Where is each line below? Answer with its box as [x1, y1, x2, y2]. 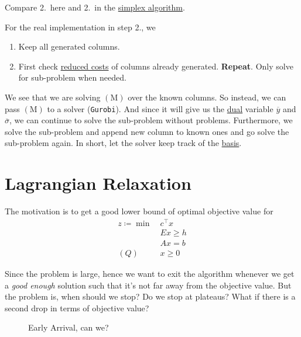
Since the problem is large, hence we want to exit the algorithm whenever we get [5, 267, 295, 279]
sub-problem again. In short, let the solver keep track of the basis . [5, 137, 242, 149]
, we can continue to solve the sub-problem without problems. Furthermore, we [9, 114, 293, 126]
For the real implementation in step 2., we [5, 20, 156, 33]
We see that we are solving [5, 91, 101, 103]
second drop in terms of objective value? [5, 301, 149, 314]
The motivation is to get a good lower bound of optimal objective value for [5, 205, 273, 217]
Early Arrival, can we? [28, 321, 109, 333]
